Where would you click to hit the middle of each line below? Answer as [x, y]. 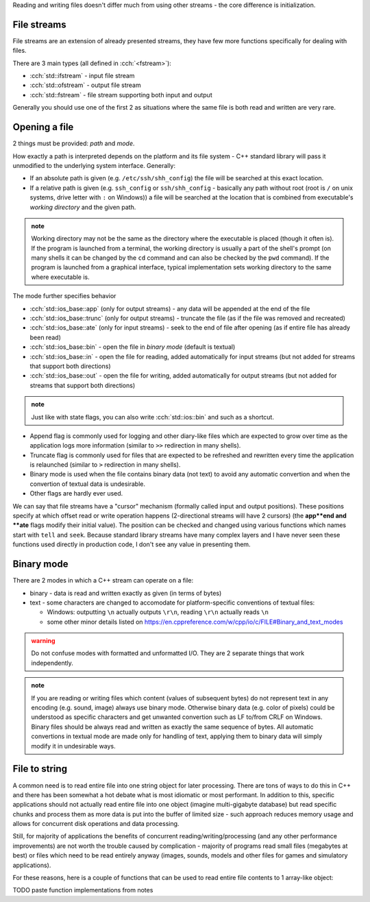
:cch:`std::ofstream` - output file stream [85, 85]
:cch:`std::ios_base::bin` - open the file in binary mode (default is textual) [133, 347]
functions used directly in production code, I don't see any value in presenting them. [132, 544]
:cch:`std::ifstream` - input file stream [82, 76]
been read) [45, 337]
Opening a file [43, 127]
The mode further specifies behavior [64, 296]
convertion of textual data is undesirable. [88, 484]
